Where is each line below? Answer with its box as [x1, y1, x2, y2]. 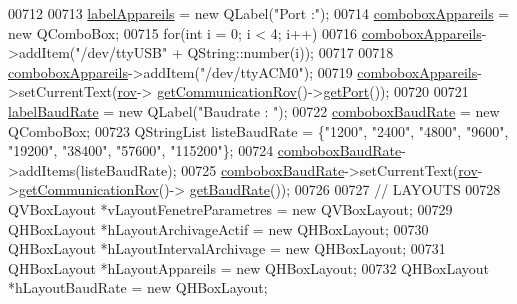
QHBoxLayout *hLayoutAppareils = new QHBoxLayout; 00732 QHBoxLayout [8, 257, 489, 278]
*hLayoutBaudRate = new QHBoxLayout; [8, 277, 268, 298]
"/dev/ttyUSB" [75, 42, 168, 63]
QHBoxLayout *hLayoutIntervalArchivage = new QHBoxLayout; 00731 [8, 238, 446, 259]
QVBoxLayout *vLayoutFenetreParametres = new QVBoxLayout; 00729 [8, 198, 453, 219]
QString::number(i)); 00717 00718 [187, 42, 394, 63]
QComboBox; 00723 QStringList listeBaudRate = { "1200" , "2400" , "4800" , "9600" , [8, 120, 509, 141]
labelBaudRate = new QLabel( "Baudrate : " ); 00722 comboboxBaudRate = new [8, 100, 500, 121]
